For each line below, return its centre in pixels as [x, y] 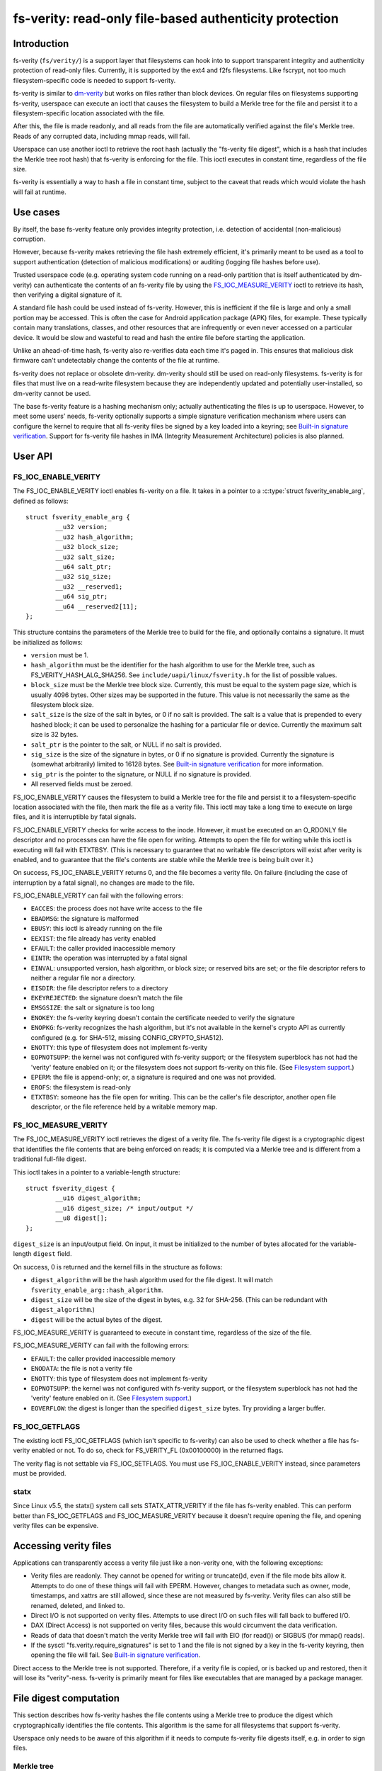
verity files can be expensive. [56, 1526]
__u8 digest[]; [82, 1218]
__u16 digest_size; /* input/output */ [125, 1208]
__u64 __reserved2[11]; [97, 606]
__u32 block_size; [87, 547]
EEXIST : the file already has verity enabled [93, 938]
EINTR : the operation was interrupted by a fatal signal [109, 958]
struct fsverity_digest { [71, 1188]
